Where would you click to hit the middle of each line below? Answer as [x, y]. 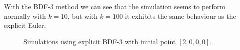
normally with [25, 16]
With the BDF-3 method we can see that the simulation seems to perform [115, 6]
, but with [83, 16]
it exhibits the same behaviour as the [180, 16]
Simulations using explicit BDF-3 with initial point [100, 41]
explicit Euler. [25, 25]
